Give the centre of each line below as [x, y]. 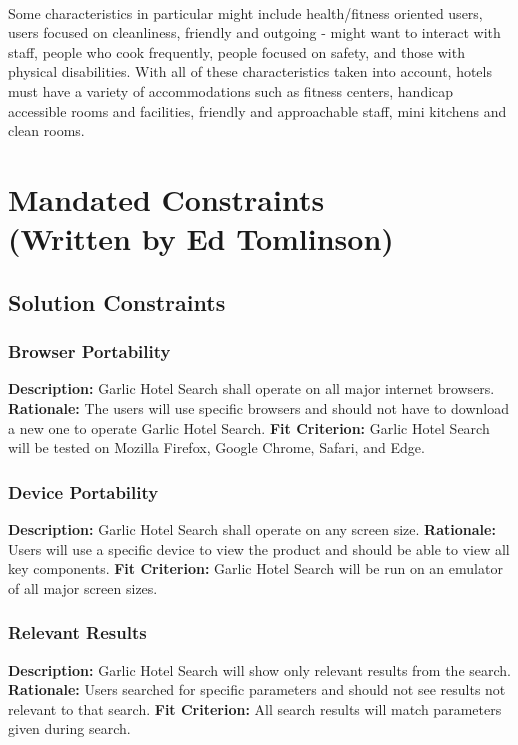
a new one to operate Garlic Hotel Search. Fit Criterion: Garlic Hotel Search [249, 427]
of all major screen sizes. [83, 587]
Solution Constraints [117, 301]
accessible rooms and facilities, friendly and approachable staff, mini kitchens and [257, 110]
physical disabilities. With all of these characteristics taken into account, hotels [250, 71]
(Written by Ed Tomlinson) [201, 238]
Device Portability [83, 491]
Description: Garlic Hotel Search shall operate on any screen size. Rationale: [252, 528]
